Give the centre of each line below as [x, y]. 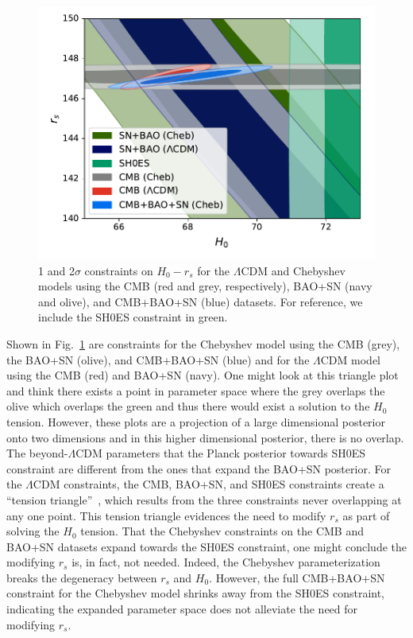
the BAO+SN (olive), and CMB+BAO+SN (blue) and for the [158, 359]
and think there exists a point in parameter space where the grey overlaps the [196, 390]
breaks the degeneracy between [82, 577]
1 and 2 [56, 270]
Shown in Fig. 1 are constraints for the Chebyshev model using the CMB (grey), [203, 343]
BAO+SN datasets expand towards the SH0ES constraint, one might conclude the [206, 546]
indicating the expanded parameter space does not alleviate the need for [182, 609]
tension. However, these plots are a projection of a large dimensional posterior [196, 421]
